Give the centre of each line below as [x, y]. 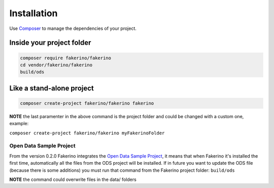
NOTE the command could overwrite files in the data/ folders [73, 179]
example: [19, 124]
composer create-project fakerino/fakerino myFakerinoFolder [87, 133]
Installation [33, 13]
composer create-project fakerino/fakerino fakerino [87, 103]
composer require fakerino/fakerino [66, 58]
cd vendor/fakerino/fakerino [56, 65]
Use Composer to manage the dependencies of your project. [73, 28]
